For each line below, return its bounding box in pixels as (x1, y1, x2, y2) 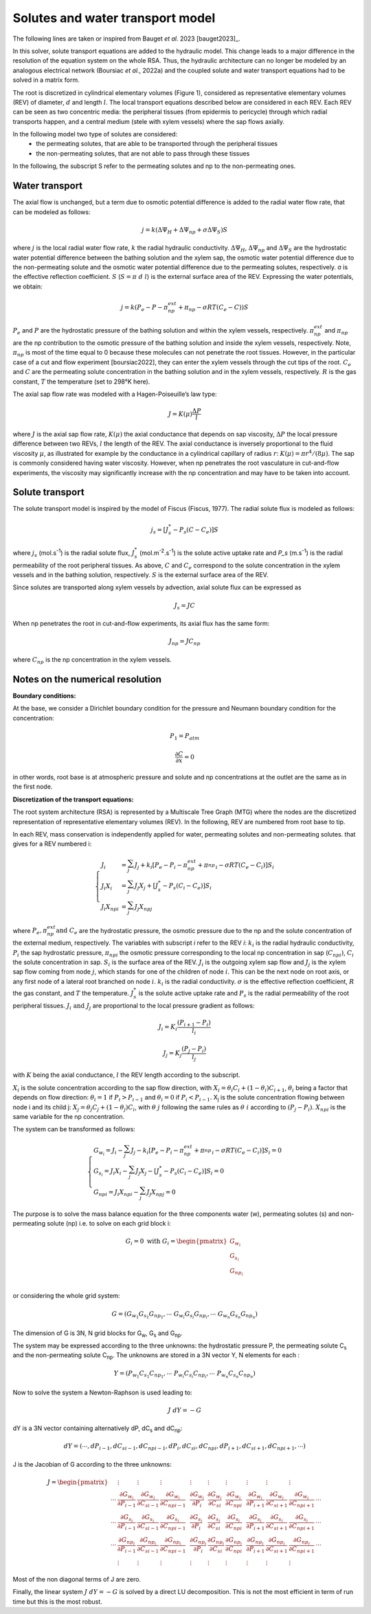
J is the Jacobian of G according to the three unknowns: (12, 1460, 172, 1468)
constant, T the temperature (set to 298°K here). (12, 377, 150, 386)
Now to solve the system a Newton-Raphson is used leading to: (12, 1388, 192, 1396)
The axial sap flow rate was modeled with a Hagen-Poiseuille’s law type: (12, 390, 217, 398)
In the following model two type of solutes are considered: (12, 130, 178, 138)
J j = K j (162, 1049, 182, 1059)
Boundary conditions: (12, 691, 76, 700)
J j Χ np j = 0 (146, 1188, 176, 1198)
